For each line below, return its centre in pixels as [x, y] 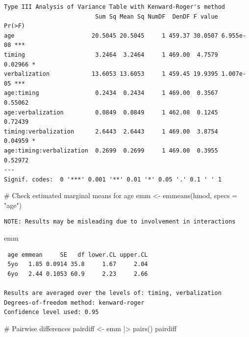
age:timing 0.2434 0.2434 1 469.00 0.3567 [111, 93]
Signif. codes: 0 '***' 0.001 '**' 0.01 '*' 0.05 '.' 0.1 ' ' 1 [113, 179]
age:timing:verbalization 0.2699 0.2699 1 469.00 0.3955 [111, 150]
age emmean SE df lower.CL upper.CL [78, 255]
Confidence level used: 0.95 [51, 312]
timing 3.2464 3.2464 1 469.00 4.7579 [111, 55]
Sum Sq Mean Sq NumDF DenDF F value [157, 16]
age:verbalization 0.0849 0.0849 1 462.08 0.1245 [111, 112]
